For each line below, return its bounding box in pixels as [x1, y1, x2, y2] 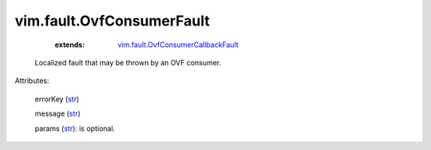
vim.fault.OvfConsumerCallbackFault [117, 40, 239, 49]
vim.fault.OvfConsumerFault [14, 12, 211, 30]
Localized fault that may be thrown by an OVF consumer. [34, 57, 222, 67]
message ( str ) [34, 109, 81, 119]
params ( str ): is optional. [34, 124, 116, 133]
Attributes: [14, 76, 49, 85]
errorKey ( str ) [34, 94, 80, 104]
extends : [54, 40, 85, 49]
